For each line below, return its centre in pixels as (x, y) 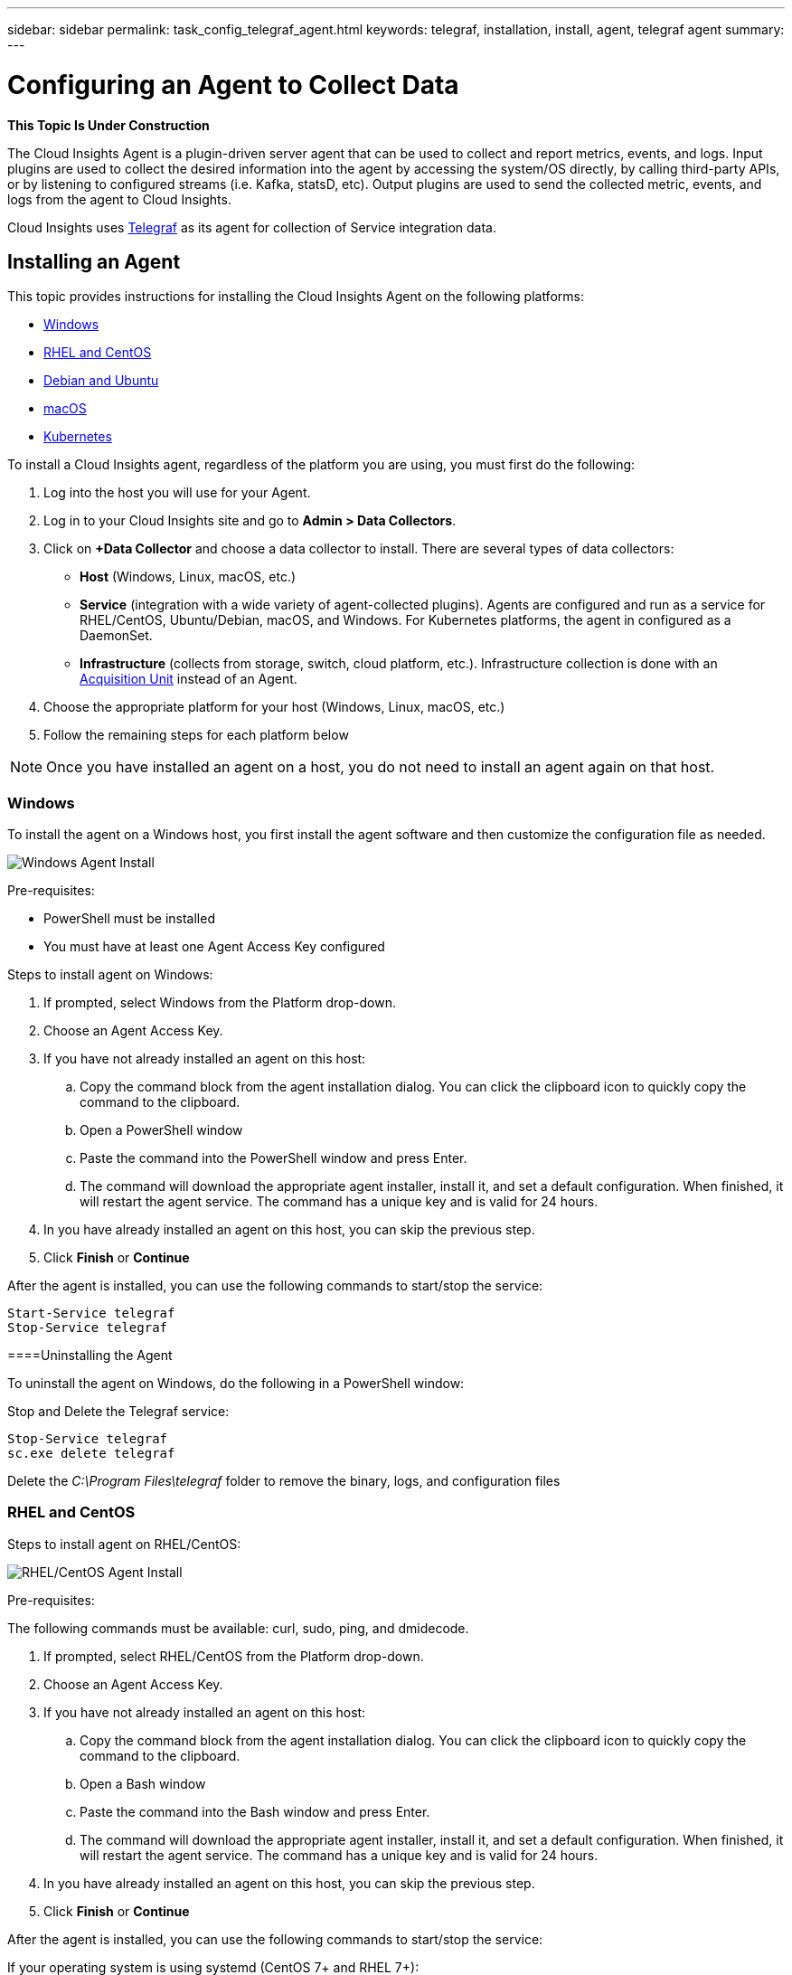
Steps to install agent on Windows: (110, 975)
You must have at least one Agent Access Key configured (214, 947)
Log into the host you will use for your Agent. (177, 493)
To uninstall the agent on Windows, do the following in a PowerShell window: (236, 1384)
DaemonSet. (116, 636)
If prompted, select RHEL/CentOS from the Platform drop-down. (234, 1656)
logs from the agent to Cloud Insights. (119, 199)
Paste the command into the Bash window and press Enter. (255, 1811)
